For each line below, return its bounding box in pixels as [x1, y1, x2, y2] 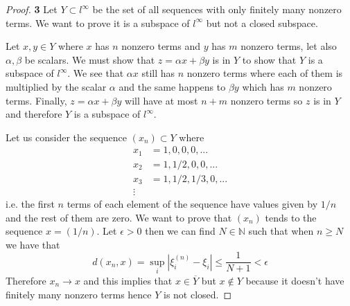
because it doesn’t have [245, 273, 344, 287]
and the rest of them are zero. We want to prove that [6, 210, 232, 224]
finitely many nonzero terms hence [6, 287, 152, 301]
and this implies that [83, 273, 173, 287]
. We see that [67, 66, 124, 80]
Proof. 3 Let [6, 2, 58, 16]
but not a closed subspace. [206, 15, 318, 30]
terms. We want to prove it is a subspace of [6, 15, 190, 30]
